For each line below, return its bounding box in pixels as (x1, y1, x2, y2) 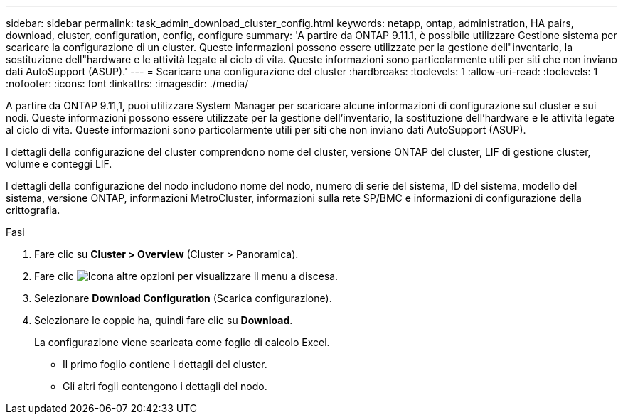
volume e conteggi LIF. (6, 158, 112, 170)
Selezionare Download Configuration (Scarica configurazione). (34, 292, 332, 304)
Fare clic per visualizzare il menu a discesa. (34, 270, 339, 282)
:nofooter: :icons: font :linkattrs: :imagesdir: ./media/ (6, 77, 249, 90)
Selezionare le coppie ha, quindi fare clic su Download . (34, 314, 293, 326)
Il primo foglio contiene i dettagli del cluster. (63, 358, 267, 370)
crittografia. (6, 204, 60, 216)
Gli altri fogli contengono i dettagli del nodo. (63, 380, 267, 392)
